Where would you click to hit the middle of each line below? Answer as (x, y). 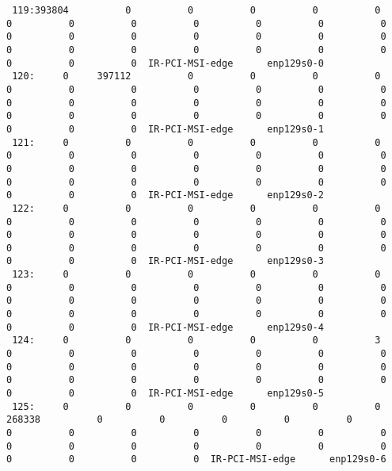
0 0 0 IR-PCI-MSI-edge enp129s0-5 (165, 394)
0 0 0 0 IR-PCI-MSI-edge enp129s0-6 (196, 460)
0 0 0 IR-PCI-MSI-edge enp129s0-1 (165, 129)
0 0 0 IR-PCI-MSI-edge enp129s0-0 (165, 63)
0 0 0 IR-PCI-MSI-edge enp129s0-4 (165, 327)
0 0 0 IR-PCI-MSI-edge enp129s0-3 (165, 261)
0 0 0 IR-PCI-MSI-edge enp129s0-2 (165, 195)
